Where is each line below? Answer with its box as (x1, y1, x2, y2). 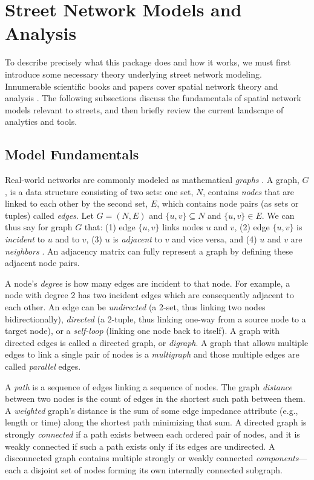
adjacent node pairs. (5, 256, 80, 269)
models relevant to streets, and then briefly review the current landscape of (5, 103, 284, 116)
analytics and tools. (5, 115, 77, 128)
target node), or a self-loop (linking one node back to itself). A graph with (5, 324, 280, 337)
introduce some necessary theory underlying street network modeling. (5, 67, 262, 80)
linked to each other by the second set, (5, 197, 148, 210)
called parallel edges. (5, 359, 81, 372)
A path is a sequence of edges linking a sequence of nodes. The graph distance (5, 380, 292, 393)
